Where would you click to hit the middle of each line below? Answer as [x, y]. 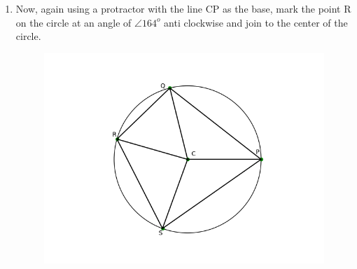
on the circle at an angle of [73, 22]
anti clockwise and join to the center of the [256, 22]
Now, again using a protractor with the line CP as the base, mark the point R [183, 8]
